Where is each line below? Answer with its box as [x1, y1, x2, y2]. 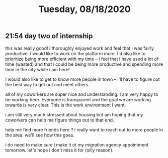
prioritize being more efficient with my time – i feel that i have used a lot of [5, 56, 159, 62]
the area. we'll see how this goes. [5, 132, 74, 138]
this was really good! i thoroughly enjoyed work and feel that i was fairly [5, 45, 154, 51]
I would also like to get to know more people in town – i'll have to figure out [5, 76, 160, 82]
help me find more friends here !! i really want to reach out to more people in [5, 126, 163, 132]
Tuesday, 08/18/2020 [38, 4, 131, 15]
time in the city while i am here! [5, 66, 70, 72]
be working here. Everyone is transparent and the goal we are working [5, 96, 151, 102]
